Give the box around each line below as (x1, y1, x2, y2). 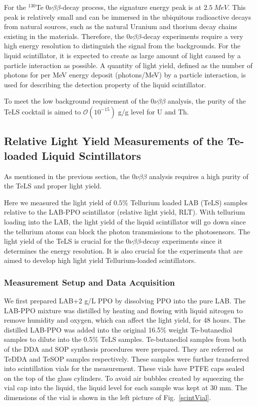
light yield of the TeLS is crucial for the (4, 236, 124, 246)
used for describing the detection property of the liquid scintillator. (4, 79, 206, 89)
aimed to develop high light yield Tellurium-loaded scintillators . (4, 255, 196, 265)
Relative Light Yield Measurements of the (4, 133, 223, 148)
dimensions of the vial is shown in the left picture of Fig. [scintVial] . (4, 392, 211, 403)
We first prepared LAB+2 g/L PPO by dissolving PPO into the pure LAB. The (4, 295, 246, 306)
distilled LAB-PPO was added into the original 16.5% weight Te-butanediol (4, 324, 232, 334)
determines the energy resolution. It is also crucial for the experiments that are (4, 245, 243, 256)
